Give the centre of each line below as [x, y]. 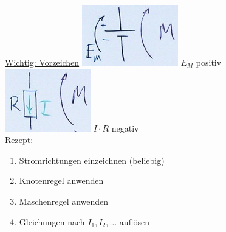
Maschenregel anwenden [64, 201]
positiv [209, 62]
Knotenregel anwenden [61, 181]
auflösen [134, 221]
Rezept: [19, 140]
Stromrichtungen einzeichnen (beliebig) [92, 160]
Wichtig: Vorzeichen [42, 62]
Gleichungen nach [52, 221]
